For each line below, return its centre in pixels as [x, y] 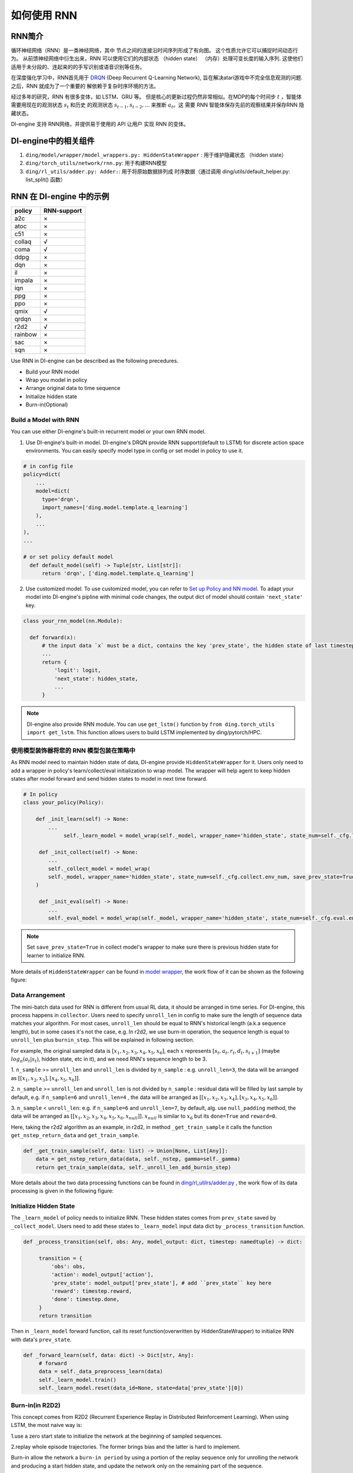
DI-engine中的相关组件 [53, 141]
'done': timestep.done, [85, 1299]
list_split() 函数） [46, 180]
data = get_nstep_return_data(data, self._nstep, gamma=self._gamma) [138, 1159]
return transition [65, 1316]
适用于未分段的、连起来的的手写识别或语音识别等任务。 [78, 67]
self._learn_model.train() [78, 1380]
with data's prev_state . [41, 1339]
